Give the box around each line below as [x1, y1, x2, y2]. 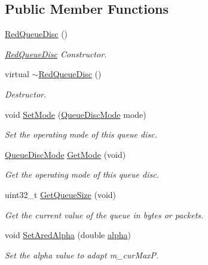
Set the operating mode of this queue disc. [5, 128, 157, 141]
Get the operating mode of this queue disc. [5, 168, 159, 181]
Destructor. [5, 87, 47, 100]
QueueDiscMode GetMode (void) [5, 148, 126, 160]
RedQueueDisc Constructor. [5, 47, 107, 60]
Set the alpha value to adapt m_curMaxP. [5, 248, 159, 261]
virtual [5, 68, 29, 80]
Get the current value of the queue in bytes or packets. [5, 208, 204, 221]
